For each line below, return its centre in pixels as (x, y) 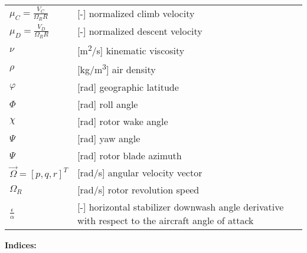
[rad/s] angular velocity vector (140, 172)
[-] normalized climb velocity (136, 14)
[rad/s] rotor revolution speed (138, 190)
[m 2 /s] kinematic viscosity (131, 50)
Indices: (21, 245)
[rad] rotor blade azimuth (130, 155)
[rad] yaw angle (109, 138)
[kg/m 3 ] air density (117, 69)
